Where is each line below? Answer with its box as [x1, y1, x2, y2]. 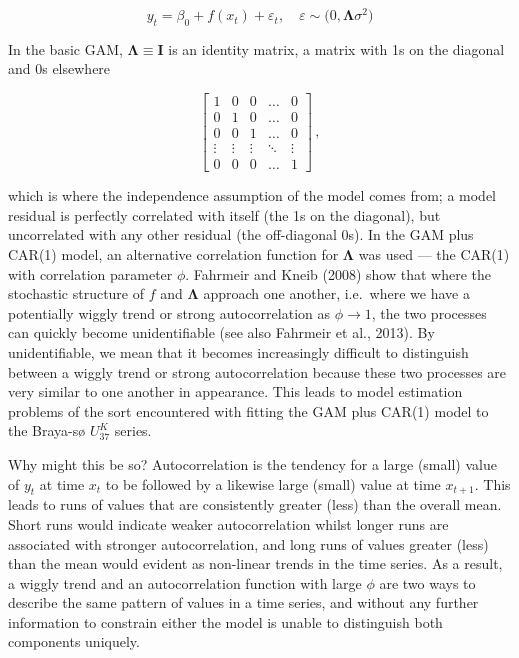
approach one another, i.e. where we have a [203, 283, 470, 304]
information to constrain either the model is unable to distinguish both [8, 611, 443, 632]
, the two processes [371, 302, 487, 323]
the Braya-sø [8, 420, 86, 441]
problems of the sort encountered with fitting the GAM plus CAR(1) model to [8, 400, 489, 421]
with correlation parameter [8, 263, 173, 284]
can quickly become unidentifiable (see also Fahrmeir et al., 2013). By [8, 322, 435, 343]
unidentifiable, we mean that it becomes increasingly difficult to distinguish [8, 341, 469, 362]
